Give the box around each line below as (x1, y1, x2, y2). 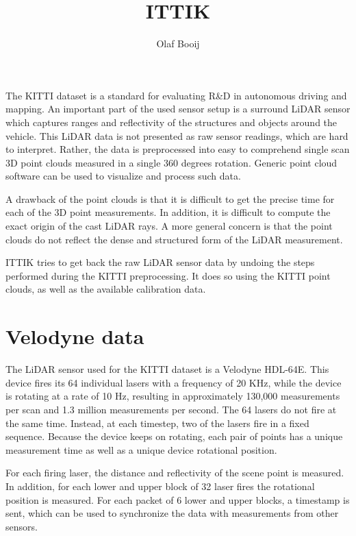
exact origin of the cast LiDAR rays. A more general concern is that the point (5, 219, 333, 233)
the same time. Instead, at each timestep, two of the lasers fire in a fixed (5, 415, 309, 430)
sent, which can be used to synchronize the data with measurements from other (5, 506, 339, 520)
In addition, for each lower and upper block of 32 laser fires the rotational (5, 478, 315, 493)
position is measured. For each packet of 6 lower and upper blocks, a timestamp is (5, 492, 350, 507)
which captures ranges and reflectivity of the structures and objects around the (5, 114, 338, 129)
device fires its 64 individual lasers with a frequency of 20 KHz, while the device (5, 375, 342, 389)
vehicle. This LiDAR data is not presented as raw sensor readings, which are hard (5, 128, 348, 143)
